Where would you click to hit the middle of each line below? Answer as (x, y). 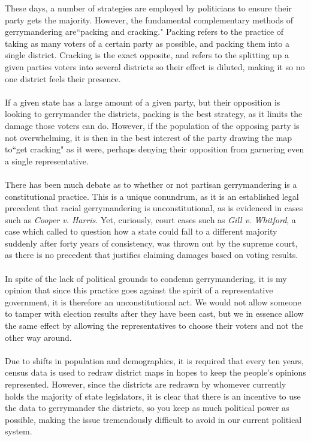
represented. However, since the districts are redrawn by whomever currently (146, 384)
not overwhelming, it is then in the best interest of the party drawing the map (149, 137)
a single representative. (47, 160)
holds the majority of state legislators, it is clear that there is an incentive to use (153, 396)
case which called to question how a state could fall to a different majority (141, 231)
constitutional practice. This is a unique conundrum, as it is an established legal (152, 196)
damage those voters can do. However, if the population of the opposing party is (152, 125)
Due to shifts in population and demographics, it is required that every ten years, (154, 360)
